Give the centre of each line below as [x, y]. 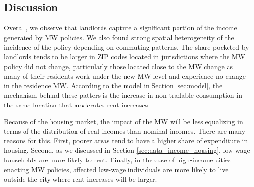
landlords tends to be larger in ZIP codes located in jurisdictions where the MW [125, 56]
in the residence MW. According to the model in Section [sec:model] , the [113, 85]
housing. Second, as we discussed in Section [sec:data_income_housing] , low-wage [127, 150]
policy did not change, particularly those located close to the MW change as [118, 66]
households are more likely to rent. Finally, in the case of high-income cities [117, 159]
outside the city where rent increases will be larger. [81, 179]
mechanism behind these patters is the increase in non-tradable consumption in [123, 95]
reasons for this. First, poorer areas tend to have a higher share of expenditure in [126, 140]
